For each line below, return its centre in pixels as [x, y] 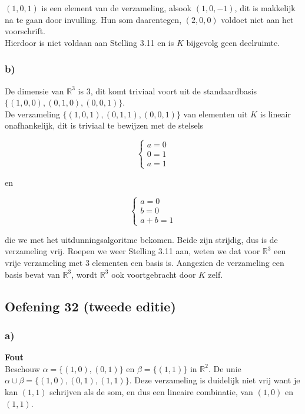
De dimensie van [34, 91]
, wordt [84, 274]
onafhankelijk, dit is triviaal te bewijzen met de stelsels [104, 125]
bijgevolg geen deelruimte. [233, 42]
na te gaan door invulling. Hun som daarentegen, [93, 19]
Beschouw [22, 368]
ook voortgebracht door [154, 274]
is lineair [275, 114]
